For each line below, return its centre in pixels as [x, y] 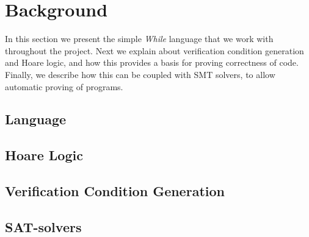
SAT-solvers [43, 226]
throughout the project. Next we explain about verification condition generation [154, 50]
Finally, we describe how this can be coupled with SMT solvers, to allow [140, 74]
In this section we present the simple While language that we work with [139, 39]
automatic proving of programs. [64, 86]
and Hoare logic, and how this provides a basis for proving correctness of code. [152, 62]
